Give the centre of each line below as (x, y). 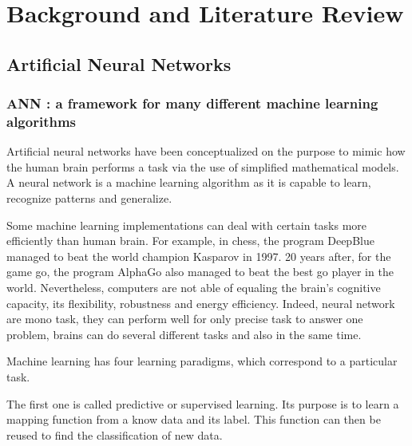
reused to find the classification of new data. (115, 434)
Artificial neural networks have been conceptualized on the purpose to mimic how (206, 151)
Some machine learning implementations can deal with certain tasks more (187, 225)
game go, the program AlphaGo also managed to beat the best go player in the (200, 272)
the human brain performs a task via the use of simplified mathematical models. (203, 166)
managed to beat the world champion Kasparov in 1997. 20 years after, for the (199, 256)
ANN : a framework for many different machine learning (192, 103)
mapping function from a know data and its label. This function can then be (194, 419)
